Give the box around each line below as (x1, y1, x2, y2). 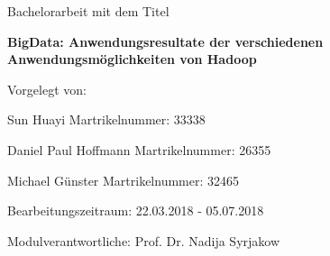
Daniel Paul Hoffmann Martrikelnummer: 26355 (7, 140, 271, 159)
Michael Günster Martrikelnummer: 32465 (7, 170, 240, 189)
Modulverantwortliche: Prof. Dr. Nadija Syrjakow (7, 231, 280, 250)
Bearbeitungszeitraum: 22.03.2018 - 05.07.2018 (7, 201, 264, 220)
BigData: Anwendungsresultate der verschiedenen (7, 32, 324, 50)
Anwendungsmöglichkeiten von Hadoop (7, 50, 257, 69)
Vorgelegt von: (7, 79, 87, 98)
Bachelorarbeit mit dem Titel (7, 2, 170, 20)
